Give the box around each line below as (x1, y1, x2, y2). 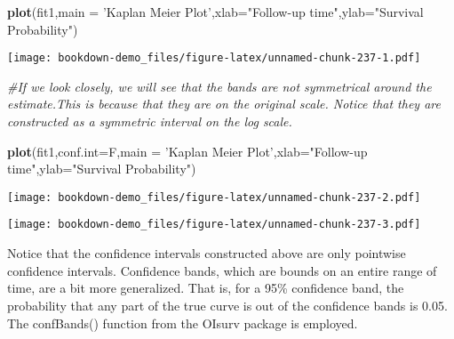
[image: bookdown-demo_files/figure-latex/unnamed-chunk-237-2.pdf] (7, 190, 421, 204)
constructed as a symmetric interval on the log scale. (7, 112, 292, 131)
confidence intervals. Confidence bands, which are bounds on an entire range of (7, 261, 437, 279)
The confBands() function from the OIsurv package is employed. (7, 313, 358, 332)
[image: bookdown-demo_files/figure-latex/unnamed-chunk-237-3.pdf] (7, 218, 421, 231)
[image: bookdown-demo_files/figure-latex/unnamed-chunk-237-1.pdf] (7, 52, 421, 65)
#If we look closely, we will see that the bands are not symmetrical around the (7, 77, 432, 95)
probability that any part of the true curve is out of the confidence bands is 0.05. (7, 295, 448, 314)
